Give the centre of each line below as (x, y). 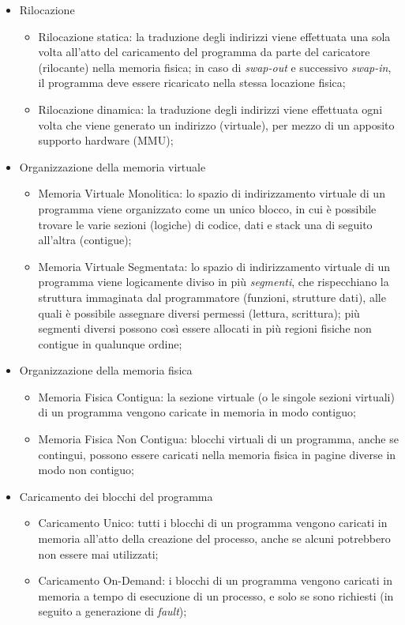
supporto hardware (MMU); (106, 140)
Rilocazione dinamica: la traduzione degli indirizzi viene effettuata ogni (210, 109)
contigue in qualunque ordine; (110, 343)
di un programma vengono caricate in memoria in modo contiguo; (197, 412)
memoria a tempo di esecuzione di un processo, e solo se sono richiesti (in (216, 595)
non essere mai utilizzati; (98, 553)
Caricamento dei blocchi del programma (116, 496)
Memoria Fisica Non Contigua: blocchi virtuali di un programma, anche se (218, 439)
